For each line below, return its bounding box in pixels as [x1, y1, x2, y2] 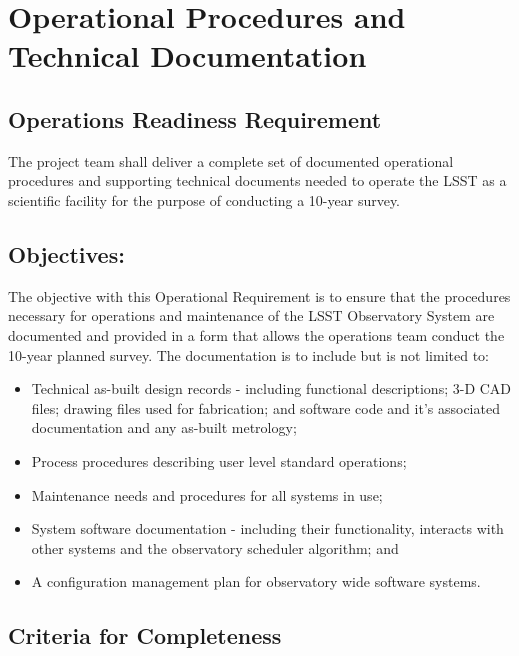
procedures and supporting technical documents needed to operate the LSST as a [8, 170, 507, 191]
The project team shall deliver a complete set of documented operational [8, 150, 454, 171]
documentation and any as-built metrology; [31, 417, 297, 438]
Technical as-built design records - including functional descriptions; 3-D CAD [31, 378, 512, 399]
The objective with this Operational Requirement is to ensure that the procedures [8, 285, 511, 306]
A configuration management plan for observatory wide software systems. [31, 571, 481, 592]
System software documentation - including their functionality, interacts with [31, 518, 504, 539]
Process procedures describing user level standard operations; [31, 450, 407, 471]
